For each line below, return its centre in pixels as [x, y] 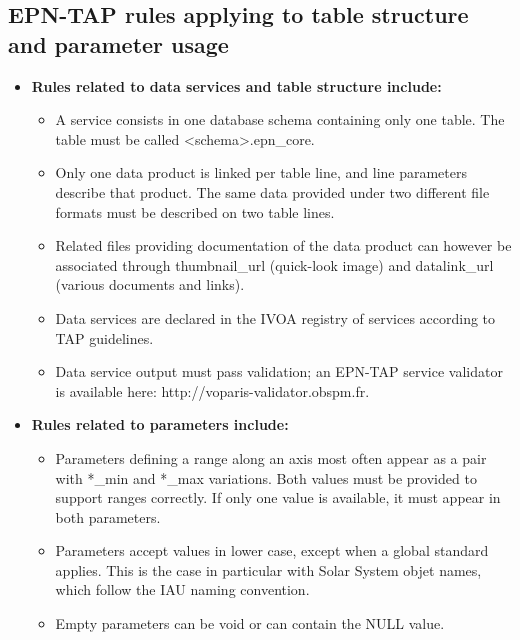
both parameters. [108, 516]
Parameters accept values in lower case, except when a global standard [272, 550]
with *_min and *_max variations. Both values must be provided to [266, 477]
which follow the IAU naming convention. [182, 589]
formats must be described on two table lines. [195, 211]
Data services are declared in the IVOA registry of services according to [275, 317]
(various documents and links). [150, 284]
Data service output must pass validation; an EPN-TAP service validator [279, 371]
